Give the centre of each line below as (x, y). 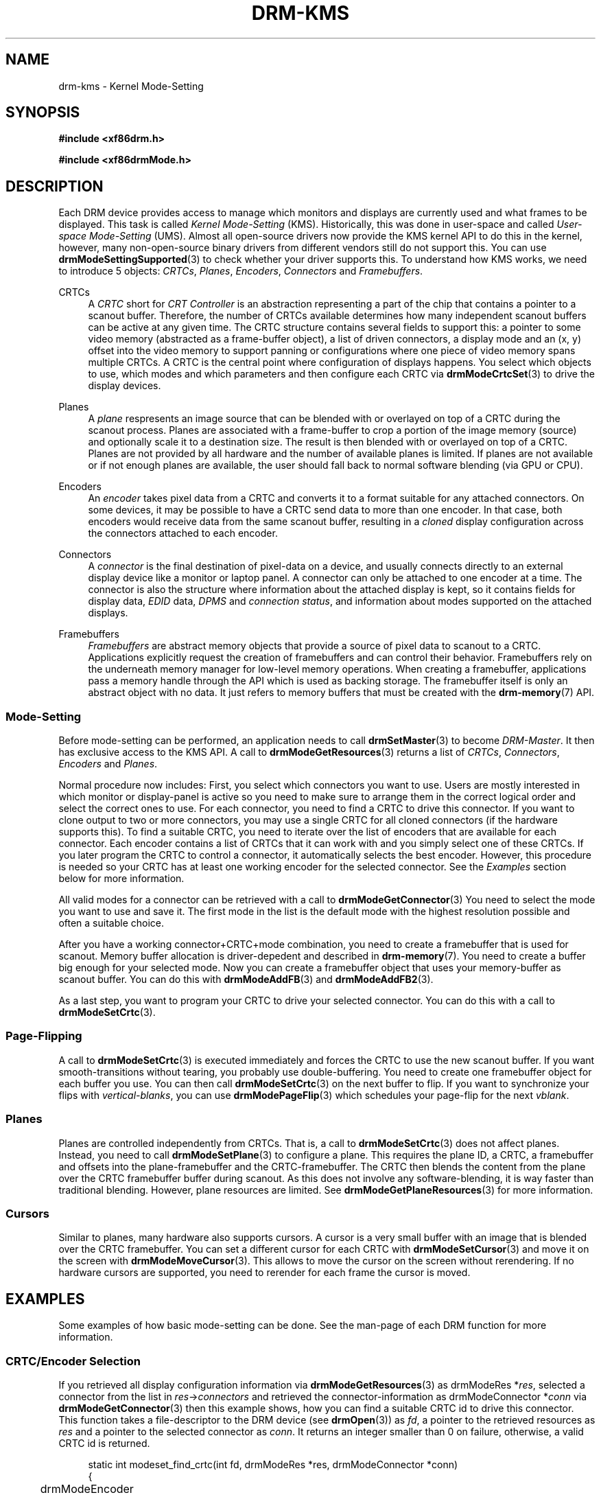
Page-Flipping (44, 1036)
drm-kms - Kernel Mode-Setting (131, 86)
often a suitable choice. (111, 923)
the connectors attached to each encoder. (183, 533)
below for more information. (121, 879)
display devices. (125, 386)
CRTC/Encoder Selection (73, 1361)
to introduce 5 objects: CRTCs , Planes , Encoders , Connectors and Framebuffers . (241, 271)
